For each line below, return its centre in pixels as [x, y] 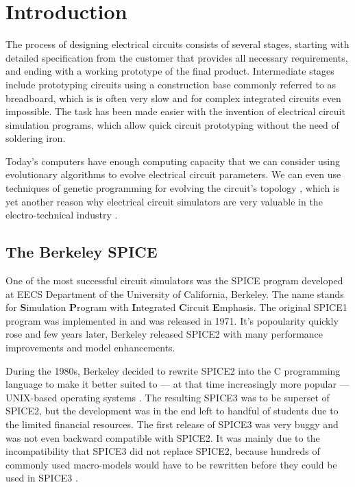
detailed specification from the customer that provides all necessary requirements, [177, 57]
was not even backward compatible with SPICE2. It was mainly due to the [163, 437]
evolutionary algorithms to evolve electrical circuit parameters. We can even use [173, 174]
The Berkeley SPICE [82, 252]
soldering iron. [36, 138]
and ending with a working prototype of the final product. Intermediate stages [170, 71]
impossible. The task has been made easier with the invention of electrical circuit [175, 111]
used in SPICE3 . [42, 478]
